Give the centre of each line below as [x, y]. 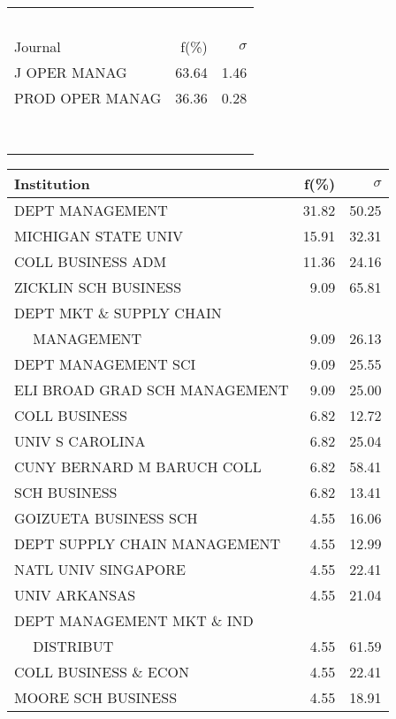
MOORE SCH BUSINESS [96, 697]
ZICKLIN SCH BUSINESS [98, 287]
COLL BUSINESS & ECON [102, 672]
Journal [38, 46]
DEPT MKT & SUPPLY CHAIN [118, 313]
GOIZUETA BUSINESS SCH [106, 518]
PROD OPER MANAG [88, 98]
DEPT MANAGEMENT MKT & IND [134, 620]
